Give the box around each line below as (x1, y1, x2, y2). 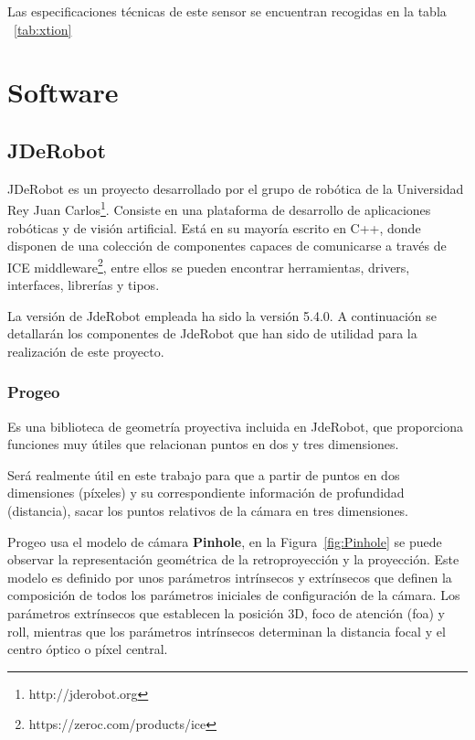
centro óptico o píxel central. (7, 639, 168, 659)
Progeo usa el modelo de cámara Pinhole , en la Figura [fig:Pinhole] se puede (7, 531, 442, 551)
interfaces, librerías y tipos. (7, 275, 160, 295)
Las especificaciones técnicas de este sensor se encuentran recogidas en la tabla (7, 2, 447, 20)
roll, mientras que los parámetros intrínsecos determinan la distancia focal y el (7, 621, 446, 640)
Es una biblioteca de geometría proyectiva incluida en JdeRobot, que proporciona (7, 416, 464, 435)
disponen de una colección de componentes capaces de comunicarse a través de (7, 236, 447, 255)
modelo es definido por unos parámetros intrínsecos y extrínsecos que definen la (7, 567, 452, 586)
